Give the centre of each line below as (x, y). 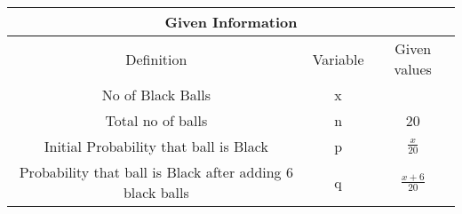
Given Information (231, 22)
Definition (156, 59)
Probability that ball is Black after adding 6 (156, 172)
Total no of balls (156, 120)
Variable (338, 59)
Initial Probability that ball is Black (156, 146)
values (413, 69)
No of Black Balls (156, 95)
